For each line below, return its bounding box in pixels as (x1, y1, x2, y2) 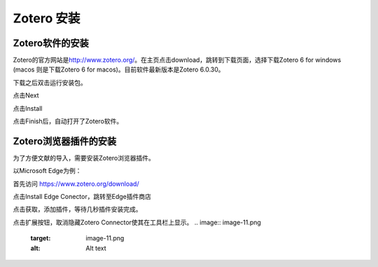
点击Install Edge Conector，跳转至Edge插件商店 (13, 193, 152, 201)
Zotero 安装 (13, 11, 80, 26)
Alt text (85, 244, 106, 252)
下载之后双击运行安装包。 (13, 78, 87, 87)
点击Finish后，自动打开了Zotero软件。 (13, 117, 123, 125)
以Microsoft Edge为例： (13, 167, 82, 175)
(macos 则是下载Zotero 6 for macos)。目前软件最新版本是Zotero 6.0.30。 (13, 65, 225, 74)
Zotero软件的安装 (13, 37, 89, 49)
